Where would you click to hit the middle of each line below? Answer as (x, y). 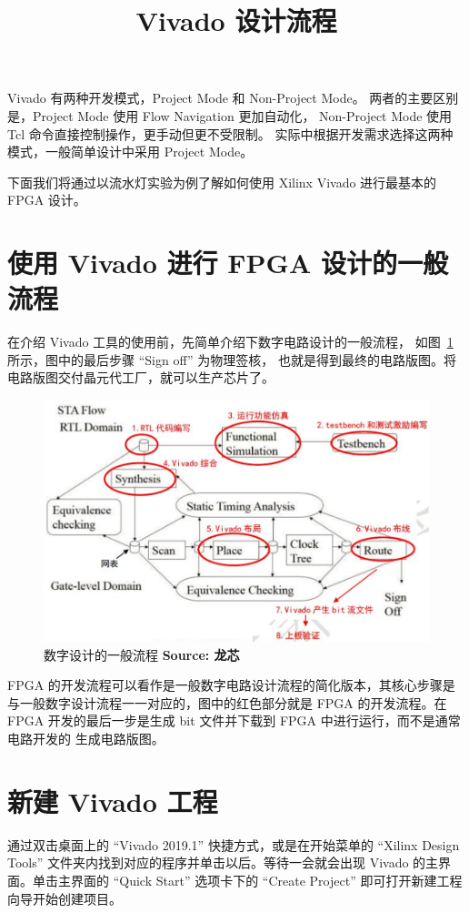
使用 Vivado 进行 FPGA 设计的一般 (228, 263)
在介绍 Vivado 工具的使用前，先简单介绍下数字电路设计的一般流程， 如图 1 (230, 342)
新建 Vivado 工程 (113, 801)
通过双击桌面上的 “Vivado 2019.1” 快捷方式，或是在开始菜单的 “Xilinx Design (234, 844)
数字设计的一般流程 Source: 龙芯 (142, 654)
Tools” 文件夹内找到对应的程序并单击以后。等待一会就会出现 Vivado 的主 (223, 862)
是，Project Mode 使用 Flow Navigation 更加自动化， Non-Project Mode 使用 (230, 115)
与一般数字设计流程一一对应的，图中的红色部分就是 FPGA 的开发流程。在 (227, 702)
